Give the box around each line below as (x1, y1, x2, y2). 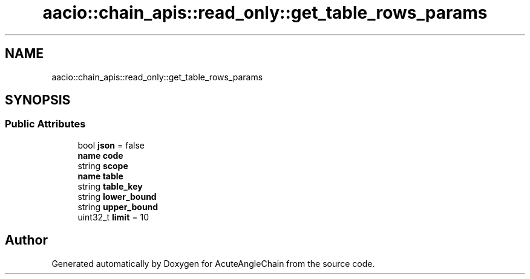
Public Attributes (5, 118, 86, 130)
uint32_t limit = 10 (77, 211, 149, 222)
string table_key (77, 181, 143, 191)
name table (77, 170, 123, 181)
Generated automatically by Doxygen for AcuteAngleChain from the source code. (51, 258, 375, 269)
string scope (77, 160, 128, 171)
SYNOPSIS (5, 92, 71, 108)
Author (5, 232, 48, 248)
